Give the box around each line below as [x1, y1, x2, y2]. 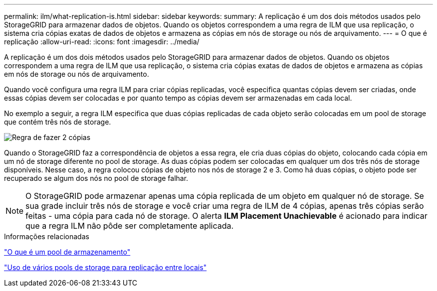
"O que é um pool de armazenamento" [4, 248, 131, 256]
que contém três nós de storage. [4, 118, 111, 126]
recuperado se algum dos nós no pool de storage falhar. [4, 174, 189, 182]
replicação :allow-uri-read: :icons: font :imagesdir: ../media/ [4, 37, 200, 46]
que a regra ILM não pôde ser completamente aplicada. [25, 221, 234, 231]
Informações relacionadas [4, 232, 89, 241]
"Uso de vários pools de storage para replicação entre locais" [4, 263, 207, 272]
